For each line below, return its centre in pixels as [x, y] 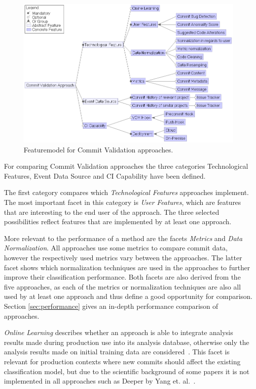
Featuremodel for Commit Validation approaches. [98, 149]
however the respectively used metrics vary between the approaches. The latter [123, 258]
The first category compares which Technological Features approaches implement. [127, 192]
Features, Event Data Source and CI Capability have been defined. [105, 175]
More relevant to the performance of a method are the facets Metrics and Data [123, 238]
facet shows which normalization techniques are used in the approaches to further [127, 267]
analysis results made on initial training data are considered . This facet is [117, 352]
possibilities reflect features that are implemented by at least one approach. [118, 221]
